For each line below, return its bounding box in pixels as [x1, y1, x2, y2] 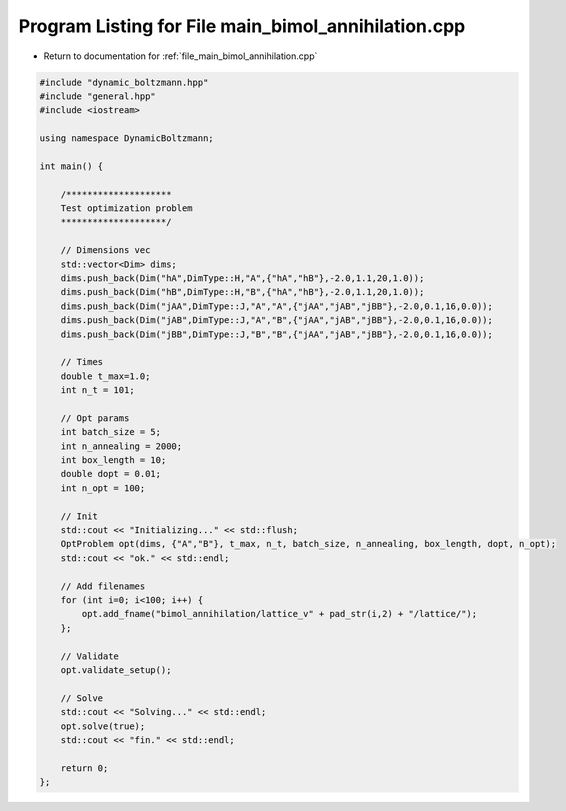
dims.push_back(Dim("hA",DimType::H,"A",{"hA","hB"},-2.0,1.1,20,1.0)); [60, 273, 425, 284]
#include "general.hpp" [39, 90, 157, 102]
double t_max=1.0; [60, 370, 151, 382]
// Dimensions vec [60, 245, 151, 256]
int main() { [39, 160, 104, 172]
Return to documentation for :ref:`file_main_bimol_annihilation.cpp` [43, 50, 318, 62]
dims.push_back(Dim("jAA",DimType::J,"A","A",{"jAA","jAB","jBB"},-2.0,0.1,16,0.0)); [60, 300, 494, 312]
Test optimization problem [60, 203, 194, 214]
